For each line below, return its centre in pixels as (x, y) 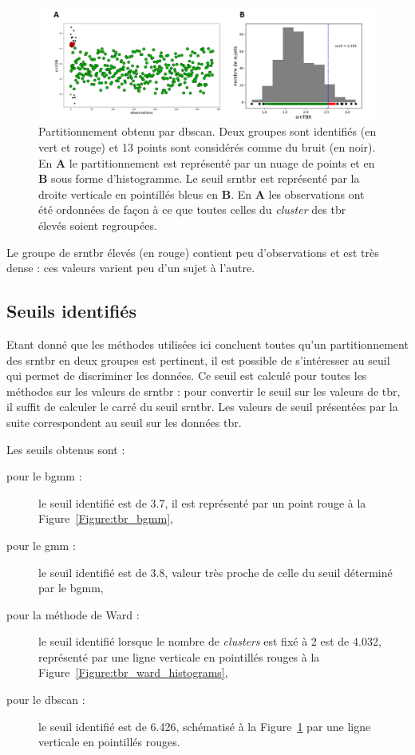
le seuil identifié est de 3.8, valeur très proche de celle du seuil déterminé (215, 572)
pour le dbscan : (46, 700)
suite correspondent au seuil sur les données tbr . (124, 422)
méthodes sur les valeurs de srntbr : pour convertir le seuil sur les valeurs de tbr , (204, 391)
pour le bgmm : (44, 476)
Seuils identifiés (71, 311)
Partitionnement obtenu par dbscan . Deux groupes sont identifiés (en (207, 131)
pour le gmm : (41, 545)
